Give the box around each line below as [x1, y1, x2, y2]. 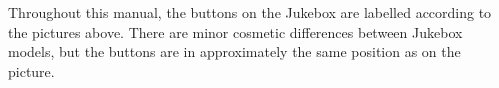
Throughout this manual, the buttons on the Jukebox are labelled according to [8, 2, 492, 22]
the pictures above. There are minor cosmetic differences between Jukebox [8, 21, 463, 42]
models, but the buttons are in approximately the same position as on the [8, 41, 461, 62]
